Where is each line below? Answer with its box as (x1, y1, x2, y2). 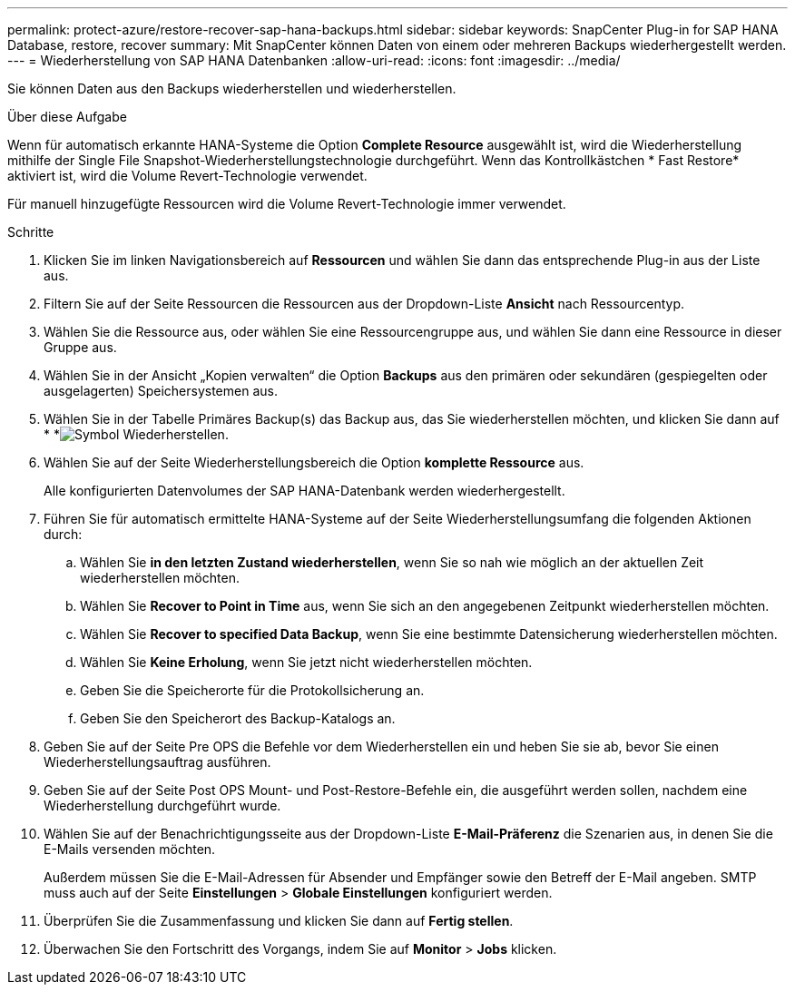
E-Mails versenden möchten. (44, 841, 216, 857)
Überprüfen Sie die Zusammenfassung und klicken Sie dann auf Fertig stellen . (44, 913, 514, 928)
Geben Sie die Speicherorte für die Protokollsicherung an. (80, 683, 425, 698)
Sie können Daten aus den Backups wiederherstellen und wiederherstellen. (7, 81, 456, 96)
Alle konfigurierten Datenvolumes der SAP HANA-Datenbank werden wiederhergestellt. (44, 483, 565, 498)
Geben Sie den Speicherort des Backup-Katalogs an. (80, 711, 396, 726)
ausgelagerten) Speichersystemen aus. (44, 383, 278, 398)
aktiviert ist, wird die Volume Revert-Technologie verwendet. (7, 168, 368, 183)
